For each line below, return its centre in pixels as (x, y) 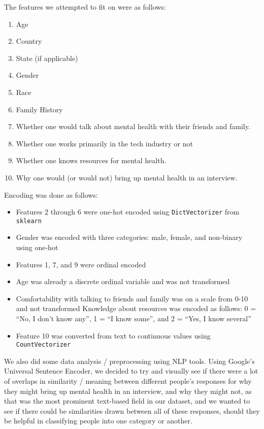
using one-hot (37, 247)
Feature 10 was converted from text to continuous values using (113, 335)
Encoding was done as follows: (51, 194)
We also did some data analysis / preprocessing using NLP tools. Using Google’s (129, 361)
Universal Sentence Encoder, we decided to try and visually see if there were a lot (131, 371)
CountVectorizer (43, 345)
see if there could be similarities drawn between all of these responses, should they (132, 410)
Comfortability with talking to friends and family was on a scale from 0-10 (132, 298)
